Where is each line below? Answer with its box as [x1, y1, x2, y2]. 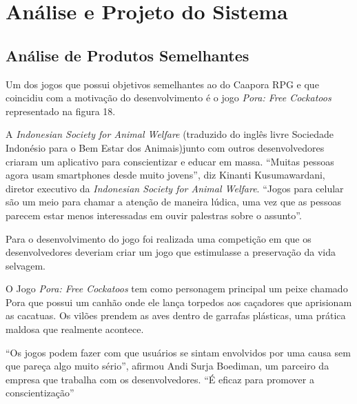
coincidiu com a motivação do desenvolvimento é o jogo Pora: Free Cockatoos [6, 90, 331, 105]
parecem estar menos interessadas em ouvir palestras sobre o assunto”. [6, 208, 302, 222]
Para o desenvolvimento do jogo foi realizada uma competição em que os [6, 231, 312, 245]
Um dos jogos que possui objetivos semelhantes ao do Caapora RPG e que [6, 77, 319, 91]
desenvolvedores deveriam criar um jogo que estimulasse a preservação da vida [6, 245, 336, 259]
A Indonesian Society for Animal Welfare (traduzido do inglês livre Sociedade [6, 127, 334, 141]
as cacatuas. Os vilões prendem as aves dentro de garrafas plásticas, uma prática [6, 308, 346, 323]
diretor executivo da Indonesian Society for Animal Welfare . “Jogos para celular [6, 181, 344, 195]
